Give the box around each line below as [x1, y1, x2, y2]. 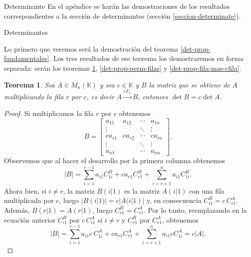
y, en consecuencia [146, 195, 202, 205]
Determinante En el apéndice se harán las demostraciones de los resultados [4, 1, 230, 11]
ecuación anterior [4, 214, 56, 225]
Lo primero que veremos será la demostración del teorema [4, 43, 179, 54]
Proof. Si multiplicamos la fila [4, 108, 94, 118]
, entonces [138, 91, 168, 102]
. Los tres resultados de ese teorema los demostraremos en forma [49, 53, 244, 63]
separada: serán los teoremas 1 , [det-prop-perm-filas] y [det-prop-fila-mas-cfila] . [4, 62, 242, 73]
